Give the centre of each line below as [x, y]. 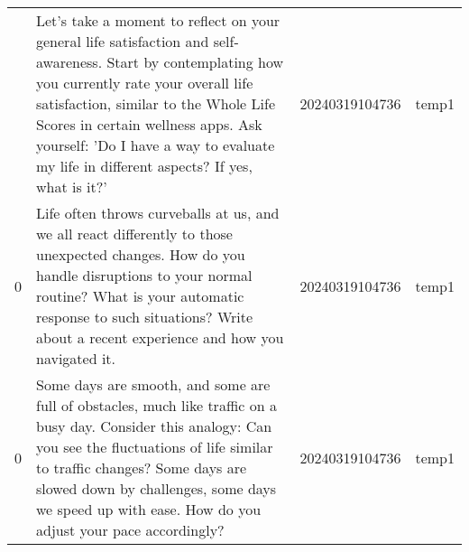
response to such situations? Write [145, 317]
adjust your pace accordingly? [130, 530]
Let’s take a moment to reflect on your [158, 20]
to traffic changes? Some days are [142, 468]
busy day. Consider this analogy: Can [154, 426]
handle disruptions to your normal [144, 275]
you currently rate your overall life [145, 83]
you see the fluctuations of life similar [155, 447]
